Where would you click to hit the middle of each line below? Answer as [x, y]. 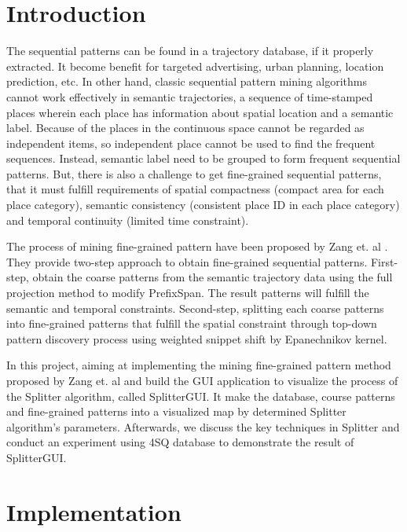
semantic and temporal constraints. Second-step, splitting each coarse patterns [195, 308]
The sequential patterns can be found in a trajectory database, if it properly [190, 51]
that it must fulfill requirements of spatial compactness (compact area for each [195, 189]
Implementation [94, 511]
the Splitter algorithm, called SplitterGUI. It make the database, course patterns [201, 396]
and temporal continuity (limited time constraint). [128, 220]
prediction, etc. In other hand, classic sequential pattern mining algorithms [187, 81]
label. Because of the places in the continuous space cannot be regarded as [185, 128]
